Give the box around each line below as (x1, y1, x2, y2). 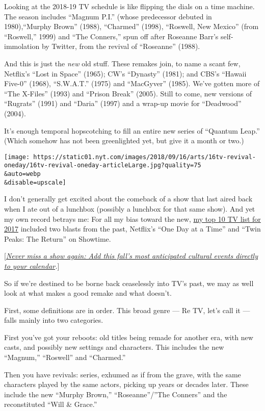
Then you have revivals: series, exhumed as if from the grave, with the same (4, 369, 241, 379)
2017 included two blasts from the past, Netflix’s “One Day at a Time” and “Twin (4, 223, 261, 234)
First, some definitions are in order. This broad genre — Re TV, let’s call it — (4, 304, 250, 315)
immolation (4, 41, 40, 52)
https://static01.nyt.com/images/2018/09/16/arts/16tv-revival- (33, 153, 256, 161)
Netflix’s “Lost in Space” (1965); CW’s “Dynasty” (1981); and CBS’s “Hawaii (4, 68, 247, 79)
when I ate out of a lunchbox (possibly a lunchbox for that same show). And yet (4, 203, 255, 214)
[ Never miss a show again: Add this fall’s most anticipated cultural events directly (4, 250, 258, 261)
